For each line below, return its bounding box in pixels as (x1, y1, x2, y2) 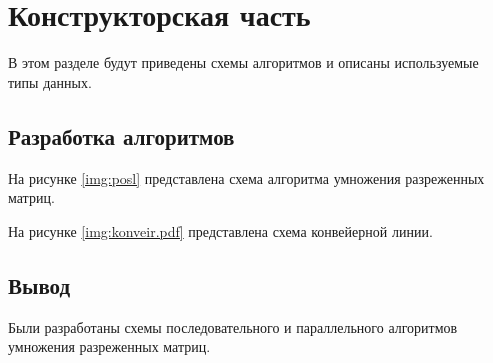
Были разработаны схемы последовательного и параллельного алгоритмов (8, 316, 458, 337)
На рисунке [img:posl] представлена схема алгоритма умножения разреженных (8, 167, 485, 188)
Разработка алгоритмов (8, 120, 235, 151)
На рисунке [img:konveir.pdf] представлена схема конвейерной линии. (8, 220, 433, 241)
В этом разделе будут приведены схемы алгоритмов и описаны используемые (8, 52, 479, 73)
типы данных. (8, 71, 92, 92)
